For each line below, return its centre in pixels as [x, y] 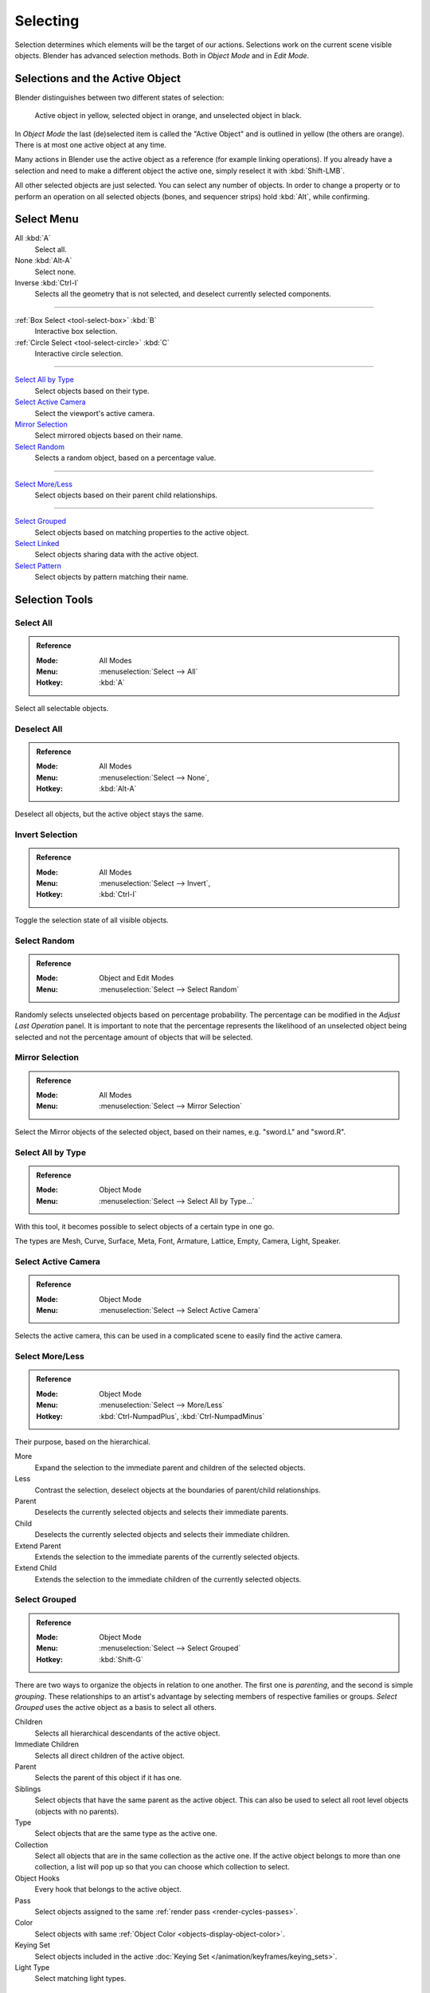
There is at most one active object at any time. [91, 145]
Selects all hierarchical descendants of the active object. [127, 1733]
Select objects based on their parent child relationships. [126, 495]
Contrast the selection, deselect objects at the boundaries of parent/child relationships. [178, 1490]
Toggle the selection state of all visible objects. [92, 920]
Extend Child [36, 1568]
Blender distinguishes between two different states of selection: [119, 97]
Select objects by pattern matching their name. [111, 577]
